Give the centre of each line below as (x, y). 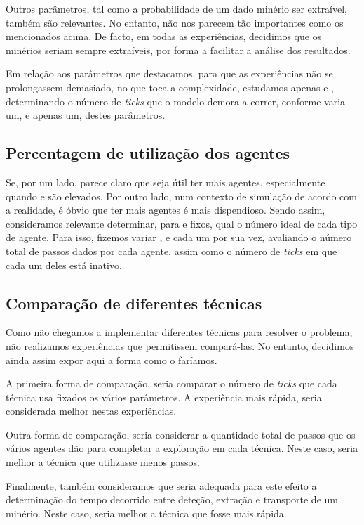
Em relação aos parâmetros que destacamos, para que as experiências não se (169, 73)
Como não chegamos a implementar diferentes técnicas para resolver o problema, (179, 332)
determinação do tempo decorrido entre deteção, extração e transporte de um (172, 499)
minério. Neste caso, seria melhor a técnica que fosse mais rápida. (146, 513)
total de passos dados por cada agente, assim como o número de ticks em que (171, 251)
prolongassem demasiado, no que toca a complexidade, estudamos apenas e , (170, 87)
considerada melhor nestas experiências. (91, 411)
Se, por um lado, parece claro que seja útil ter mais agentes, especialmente (166, 182)
